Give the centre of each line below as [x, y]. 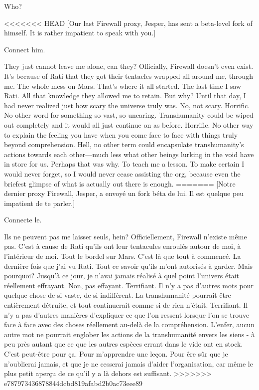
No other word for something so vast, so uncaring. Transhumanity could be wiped [129, 115]
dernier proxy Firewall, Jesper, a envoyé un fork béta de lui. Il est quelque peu [124, 193]
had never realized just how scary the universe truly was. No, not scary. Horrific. [127, 105]
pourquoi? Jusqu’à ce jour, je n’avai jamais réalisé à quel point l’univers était [122, 276]
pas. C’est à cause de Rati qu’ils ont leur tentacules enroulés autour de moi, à [123, 246]
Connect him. [25, 49]
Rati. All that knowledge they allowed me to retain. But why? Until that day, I [125, 96]
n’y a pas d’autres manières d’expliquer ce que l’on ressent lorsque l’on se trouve [127, 314]
